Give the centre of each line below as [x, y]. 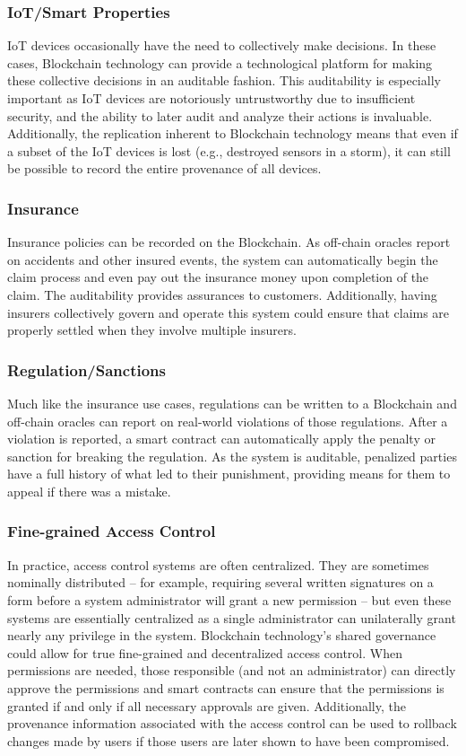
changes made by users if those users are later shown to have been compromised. [229, 740]
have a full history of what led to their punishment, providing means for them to [229, 474]
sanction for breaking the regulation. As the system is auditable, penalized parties [232, 456]
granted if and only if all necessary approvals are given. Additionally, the [207, 705]
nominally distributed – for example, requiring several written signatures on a [220, 582]
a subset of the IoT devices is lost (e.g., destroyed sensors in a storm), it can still [229, 150]
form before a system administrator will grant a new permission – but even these [229, 599]
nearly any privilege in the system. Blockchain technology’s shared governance [222, 635]
